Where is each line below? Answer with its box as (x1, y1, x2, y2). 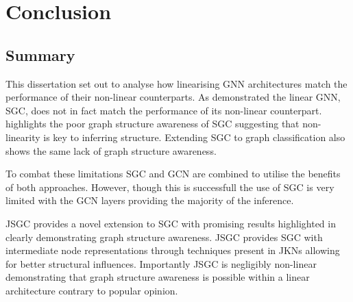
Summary (5, 44, 75, 65)
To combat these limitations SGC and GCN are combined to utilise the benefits (5, 166, 341, 181)
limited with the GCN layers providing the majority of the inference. (5, 193, 294, 207)
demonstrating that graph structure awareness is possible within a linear (5, 270, 310, 284)
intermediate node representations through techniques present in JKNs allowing (5, 243, 340, 257)
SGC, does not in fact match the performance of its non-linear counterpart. (5, 103, 322, 117)
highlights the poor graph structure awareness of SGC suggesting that (5, 116, 300, 131)
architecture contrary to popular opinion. (5, 283, 178, 297)
